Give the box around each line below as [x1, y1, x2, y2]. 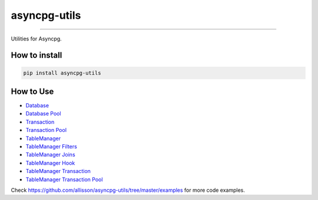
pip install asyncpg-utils [23, 69, 101, 76]
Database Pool [25, 110, 61, 117]
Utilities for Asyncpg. [11, 35, 62, 42]
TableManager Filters [25, 143, 78, 150]
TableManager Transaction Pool [25, 176, 103, 183]
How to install [11, 50, 62, 60]
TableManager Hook [25, 159, 75, 167]
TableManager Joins [25, 151, 76, 158]
